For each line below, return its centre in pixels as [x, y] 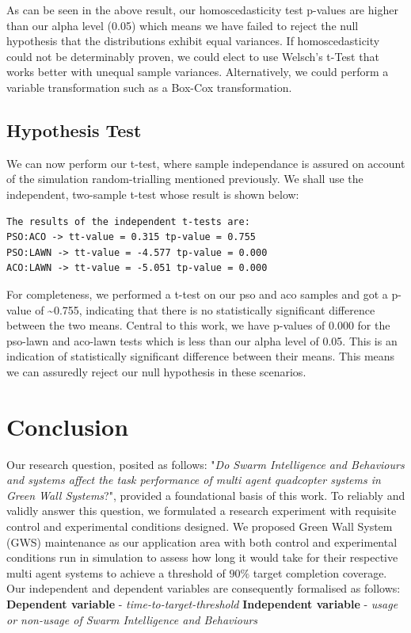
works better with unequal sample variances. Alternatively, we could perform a [198, 72]
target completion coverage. [320, 572]
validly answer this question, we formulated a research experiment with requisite [202, 511]
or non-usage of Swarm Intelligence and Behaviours [132, 619]
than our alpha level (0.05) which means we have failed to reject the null [183, 25]
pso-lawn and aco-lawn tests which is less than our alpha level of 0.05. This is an [202, 340]
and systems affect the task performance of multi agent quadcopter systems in [194, 480]
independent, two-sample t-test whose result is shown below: [153, 194]
